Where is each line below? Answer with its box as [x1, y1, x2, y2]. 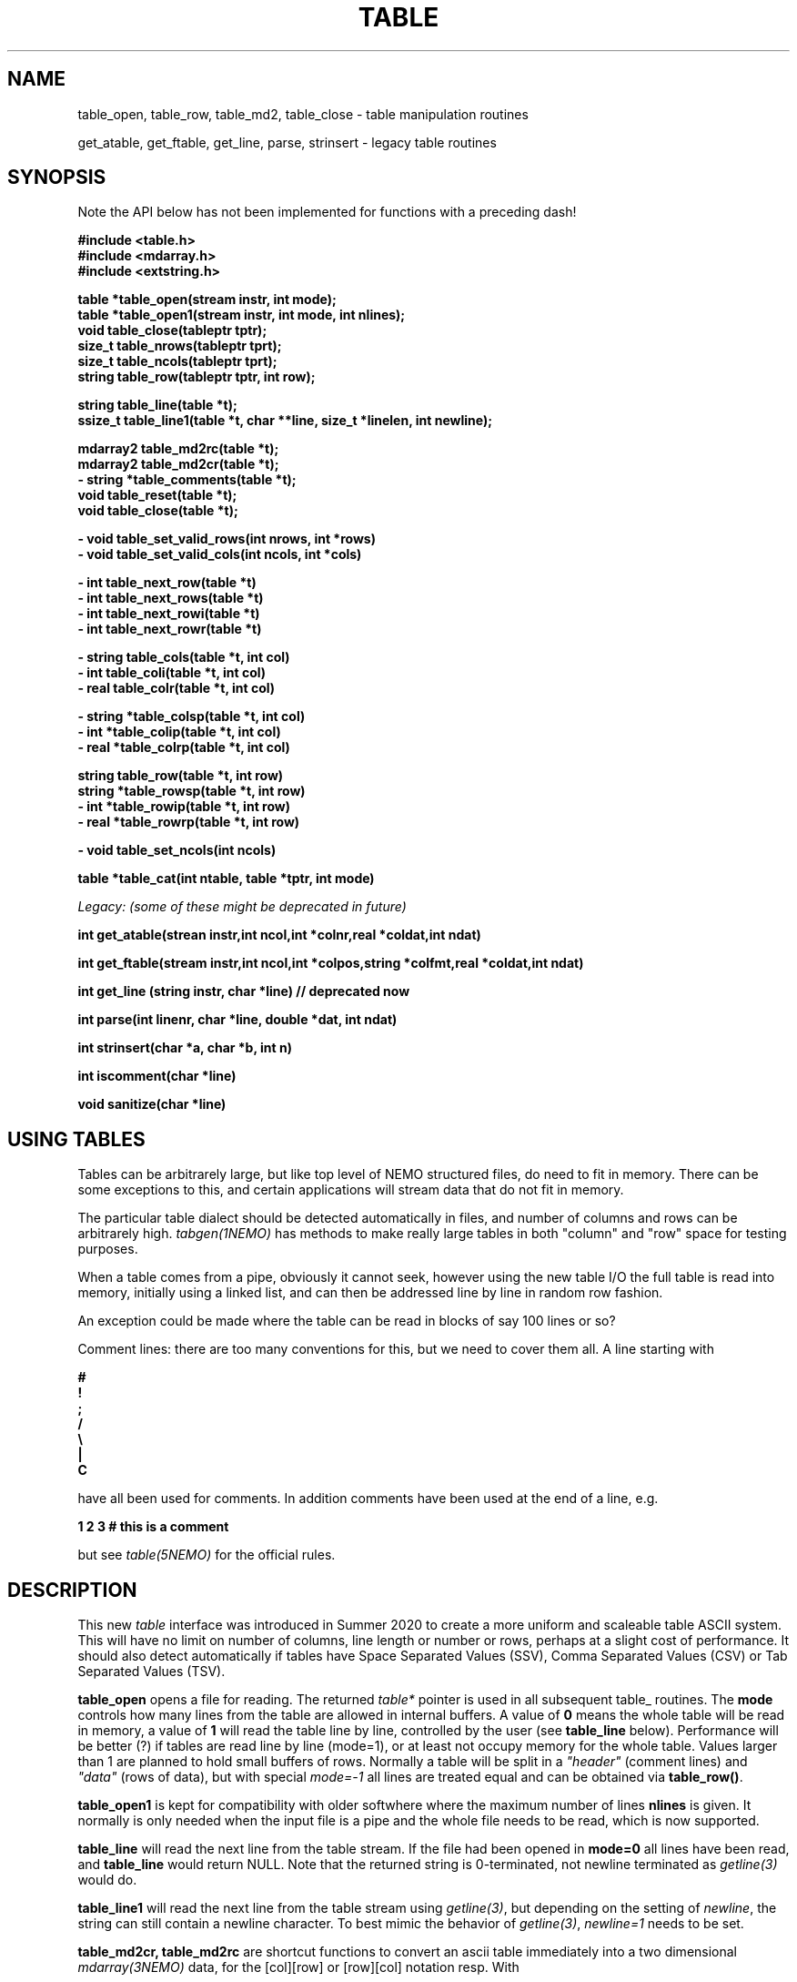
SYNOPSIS [7, 166, 106, 189]
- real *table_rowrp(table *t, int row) [77, 814, 300, 830]
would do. [77, 1872, 137, 1888]
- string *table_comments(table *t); [77, 472, 297, 488]
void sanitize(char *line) [77, 1096, 227, 1113]
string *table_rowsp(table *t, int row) [77, 783, 306, 799]
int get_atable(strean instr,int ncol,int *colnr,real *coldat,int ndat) [77, 927, 481, 943]
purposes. [77, 1241, 138, 1257]
